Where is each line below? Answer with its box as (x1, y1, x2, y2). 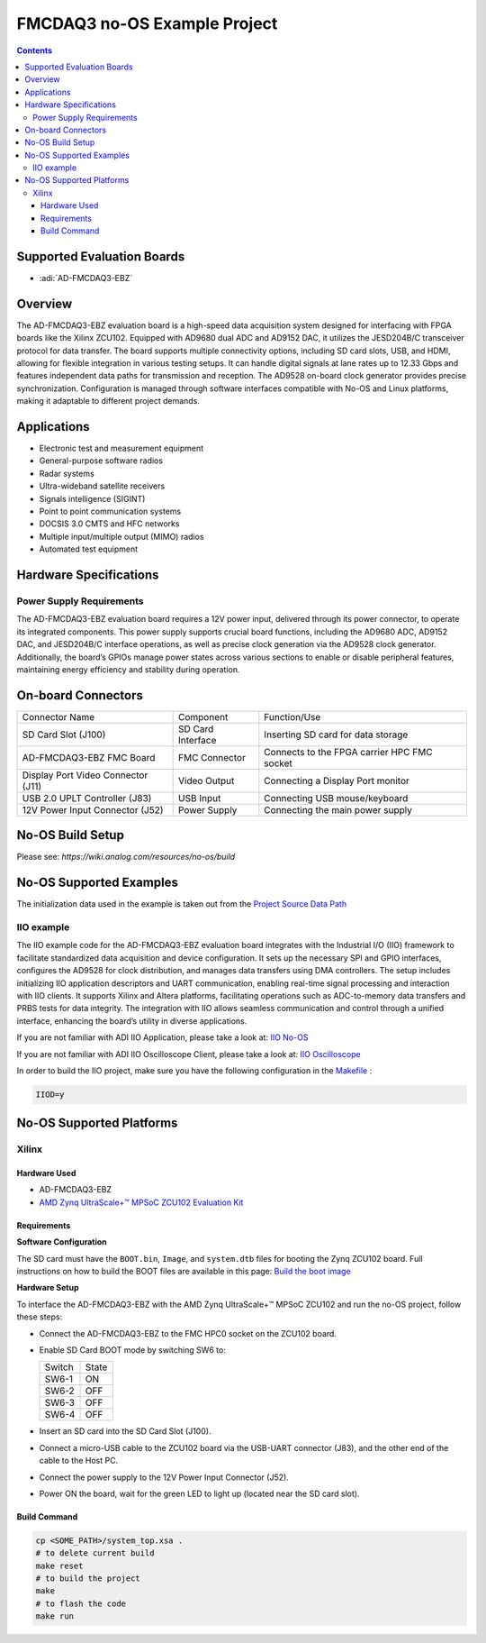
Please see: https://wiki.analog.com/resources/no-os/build (16, 852, 236, 863)
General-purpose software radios (39, 455, 164, 466)
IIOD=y (35, 1089, 65, 1100)
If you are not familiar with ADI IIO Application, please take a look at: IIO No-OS (16, 1032, 309, 1043)
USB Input (177, 791, 221, 804)
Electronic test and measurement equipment (39, 443, 204, 454)
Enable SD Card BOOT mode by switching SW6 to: (39, 1344, 227, 1355)
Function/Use (264, 710, 321, 723)
